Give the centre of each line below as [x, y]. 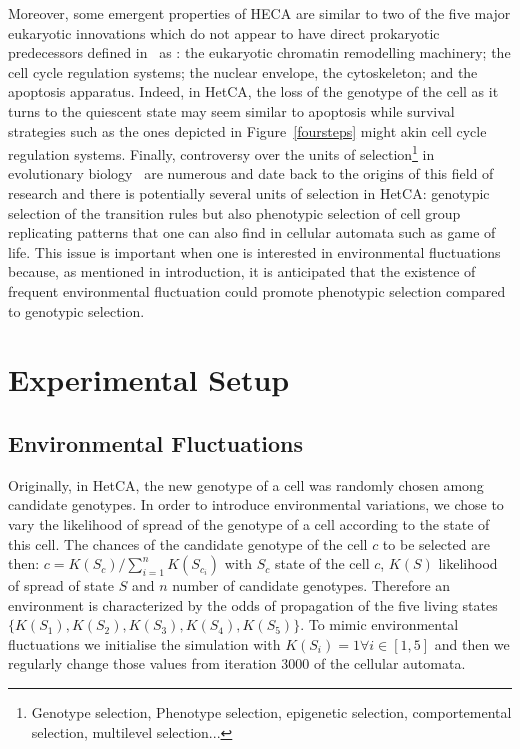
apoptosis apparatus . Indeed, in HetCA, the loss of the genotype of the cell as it [253, 91]
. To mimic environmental [379, 624]
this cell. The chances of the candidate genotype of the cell [188, 543]
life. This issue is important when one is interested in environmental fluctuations [254, 251]
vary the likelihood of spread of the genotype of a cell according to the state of [249, 523]
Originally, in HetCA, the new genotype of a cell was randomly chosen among [246, 484]
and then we [472, 643]
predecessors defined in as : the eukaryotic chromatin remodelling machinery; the [259, 52]
